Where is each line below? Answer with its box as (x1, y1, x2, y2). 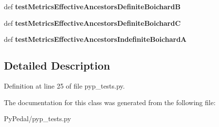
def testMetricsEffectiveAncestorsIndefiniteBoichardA (4, 34, 187, 44)
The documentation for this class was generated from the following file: (4, 97, 216, 107)
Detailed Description (4, 58, 110, 73)
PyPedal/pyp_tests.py (4, 113, 71, 124)
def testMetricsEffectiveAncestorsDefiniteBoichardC (4, 18, 181, 28)
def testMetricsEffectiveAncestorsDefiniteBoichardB (4, 1, 181, 11)
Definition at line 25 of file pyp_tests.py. (4, 80, 125, 91)
